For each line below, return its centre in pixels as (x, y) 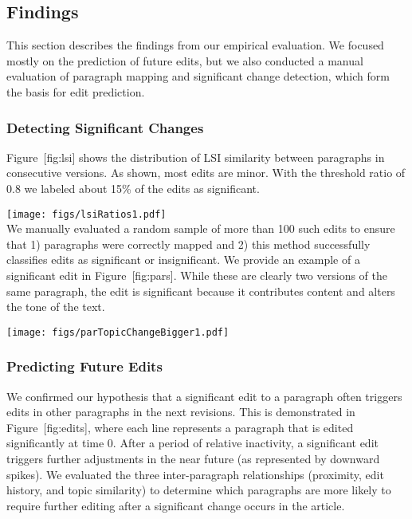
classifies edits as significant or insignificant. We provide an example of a (183, 259)
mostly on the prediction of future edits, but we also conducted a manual (185, 60)
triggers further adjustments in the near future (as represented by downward (193, 459)
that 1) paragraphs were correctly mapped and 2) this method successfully (188, 244)
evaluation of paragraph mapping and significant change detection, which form (198, 76)
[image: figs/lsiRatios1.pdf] (86, 214)
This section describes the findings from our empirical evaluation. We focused (195, 45)
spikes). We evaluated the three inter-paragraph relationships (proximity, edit (195, 474)
